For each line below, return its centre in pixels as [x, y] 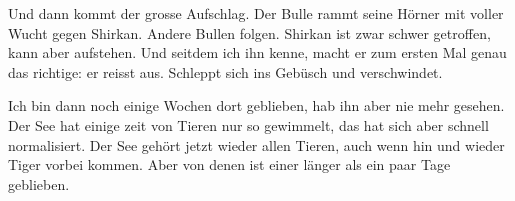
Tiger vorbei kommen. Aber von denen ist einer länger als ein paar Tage [229, 164]
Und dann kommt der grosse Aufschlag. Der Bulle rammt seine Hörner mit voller [256, 13]
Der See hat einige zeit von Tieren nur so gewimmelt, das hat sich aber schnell [248, 124]
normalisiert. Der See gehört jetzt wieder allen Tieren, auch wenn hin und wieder [256, 144]
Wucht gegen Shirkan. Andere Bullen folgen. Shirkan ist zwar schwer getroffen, [249, 32]
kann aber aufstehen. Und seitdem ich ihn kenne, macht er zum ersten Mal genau [257, 52]
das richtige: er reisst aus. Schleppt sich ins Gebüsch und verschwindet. [225, 71]
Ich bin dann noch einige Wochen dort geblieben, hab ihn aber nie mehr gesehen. [256, 105]
